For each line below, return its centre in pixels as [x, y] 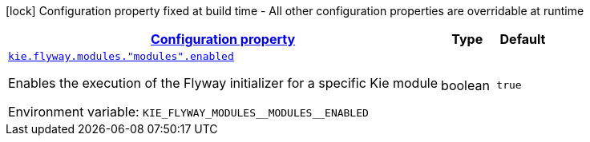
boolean [465, 85]
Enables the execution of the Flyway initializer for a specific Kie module [223, 83]
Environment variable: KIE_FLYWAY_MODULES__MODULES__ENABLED [188, 112]
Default [523, 39]
